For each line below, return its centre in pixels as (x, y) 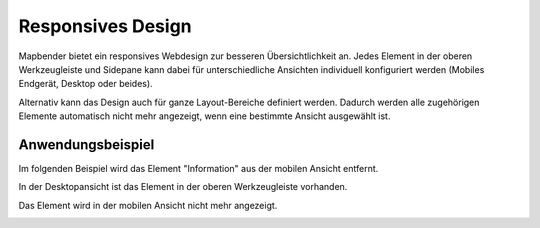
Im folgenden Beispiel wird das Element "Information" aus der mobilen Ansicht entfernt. (198, 169)
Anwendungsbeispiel (86, 144)
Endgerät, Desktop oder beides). (86, 84)
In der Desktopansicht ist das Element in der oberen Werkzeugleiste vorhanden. (183, 187)
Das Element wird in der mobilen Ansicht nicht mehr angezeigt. (148, 205)
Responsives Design (105, 26)
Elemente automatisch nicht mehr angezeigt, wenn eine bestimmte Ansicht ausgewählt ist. (204, 116)
